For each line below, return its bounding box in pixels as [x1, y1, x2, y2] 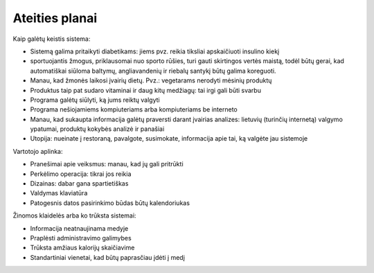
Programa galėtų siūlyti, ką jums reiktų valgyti [30, 96, 160, 104]
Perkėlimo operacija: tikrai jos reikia [30, 170, 132, 178]
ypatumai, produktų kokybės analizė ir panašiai [30, 125, 165, 133]
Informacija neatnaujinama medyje [30, 224, 129, 232]
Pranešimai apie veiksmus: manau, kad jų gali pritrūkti [30, 160, 184, 168]
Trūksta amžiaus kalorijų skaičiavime [30, 243, 135, 252]
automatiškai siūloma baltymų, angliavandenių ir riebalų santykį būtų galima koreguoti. [30, 67, 276, 75]
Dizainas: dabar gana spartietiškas [30, 179, 129, 188]
